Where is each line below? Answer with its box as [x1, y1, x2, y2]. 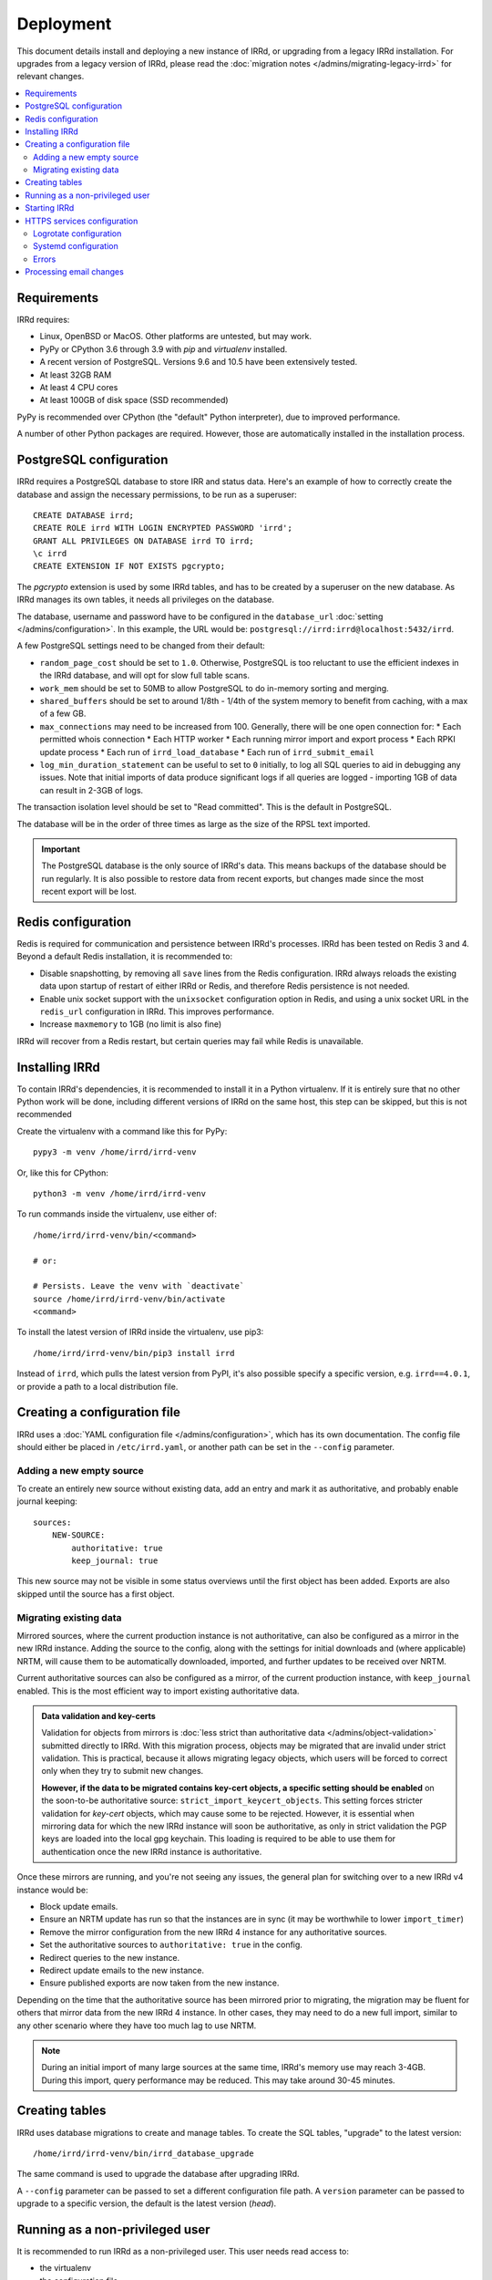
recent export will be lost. [41, 886, 137, 897]
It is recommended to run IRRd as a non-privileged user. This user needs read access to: [16, 2246, 350, 2257]
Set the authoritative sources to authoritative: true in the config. [39, 1939, 302, 1951]
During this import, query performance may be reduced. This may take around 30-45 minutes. [41, 2075, 395, 2086]
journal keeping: [16, 1496, 77, 1507]
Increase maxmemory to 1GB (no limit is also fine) [39, 1019, 222, 1030]
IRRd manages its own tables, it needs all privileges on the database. [16, 594, 275, 606]
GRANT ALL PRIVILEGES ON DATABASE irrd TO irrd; [33, 535, 254, 546]
